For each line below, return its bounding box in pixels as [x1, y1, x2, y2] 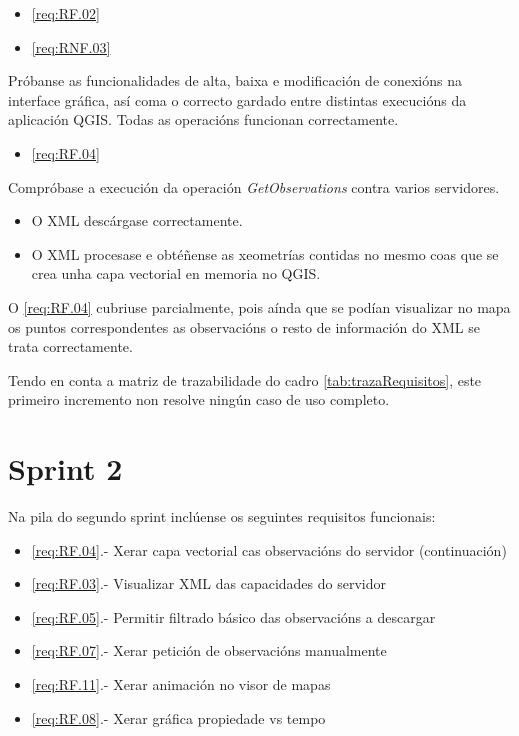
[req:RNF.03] [31, 36, 111, 57]
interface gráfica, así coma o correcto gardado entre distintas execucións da [8, 89, 467, 110]
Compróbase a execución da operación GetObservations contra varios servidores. [8, 176, 500, 197]
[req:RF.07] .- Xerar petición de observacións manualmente [31, 640, 387, 661]
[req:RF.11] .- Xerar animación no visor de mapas [31, 674, 331, 694]
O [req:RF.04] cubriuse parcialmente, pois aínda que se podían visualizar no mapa [8, 296, 511, 317]
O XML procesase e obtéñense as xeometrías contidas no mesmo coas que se [31, 243, 499, 264]
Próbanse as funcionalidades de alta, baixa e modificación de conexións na [8, 70, 463, 91]
